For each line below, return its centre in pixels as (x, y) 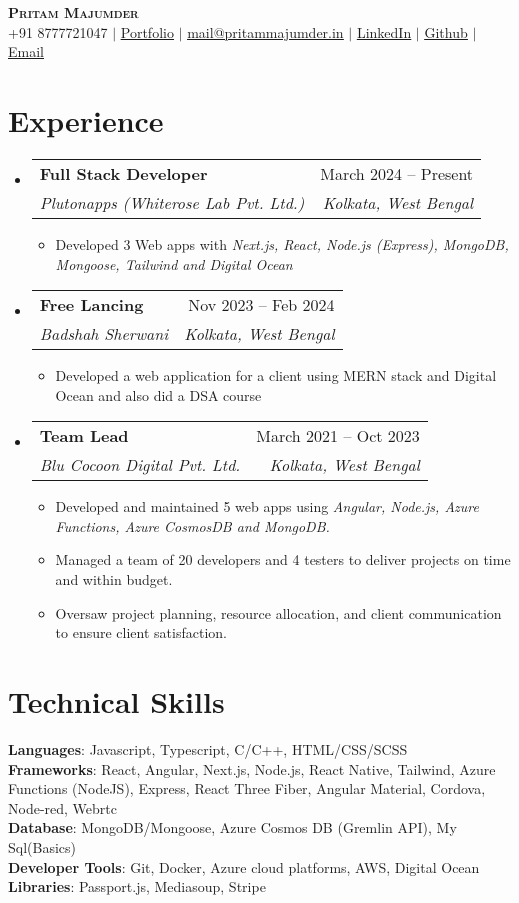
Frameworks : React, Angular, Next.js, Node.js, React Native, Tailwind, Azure (252, 768)
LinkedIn (384, 31)
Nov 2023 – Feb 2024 (261, 305)
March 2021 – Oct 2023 (338, 436)
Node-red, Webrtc (62, 807)
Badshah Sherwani (104, 334)
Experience (86, 119)
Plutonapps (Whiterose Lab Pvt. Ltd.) (172, 202)
